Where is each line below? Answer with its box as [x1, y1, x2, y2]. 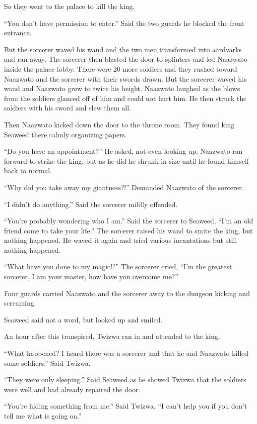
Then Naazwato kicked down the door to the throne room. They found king [4, 119, 235, 129]
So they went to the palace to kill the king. [4, 1, 135, 11]
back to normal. [4, 165, 52, 176]
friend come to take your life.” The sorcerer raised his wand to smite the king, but [4, 225, 253, 235]
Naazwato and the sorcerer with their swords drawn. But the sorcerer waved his [4, 73, 247, 84]
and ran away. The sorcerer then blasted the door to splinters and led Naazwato [4, 54, 248, 64]
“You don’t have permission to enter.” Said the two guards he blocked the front [4, 17, 245, 28]
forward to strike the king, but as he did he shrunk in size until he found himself [4, 155, 249, 166]
